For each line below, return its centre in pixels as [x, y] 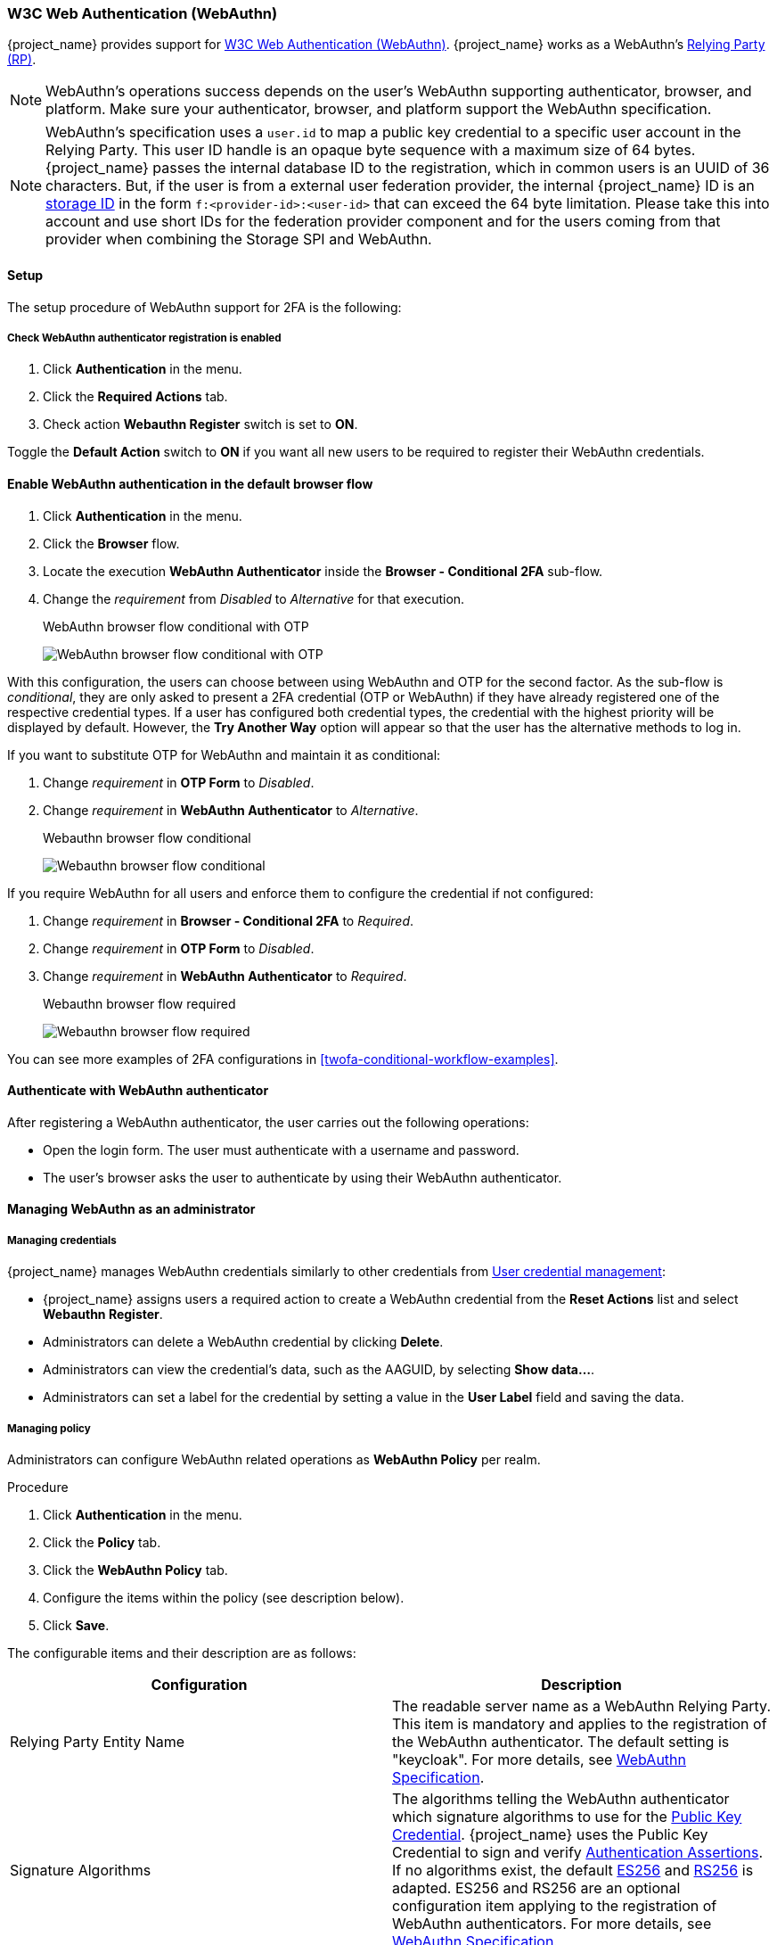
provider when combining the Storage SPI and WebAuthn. [239, 239]
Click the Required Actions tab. [135, 397]
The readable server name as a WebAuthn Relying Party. [581, 1706]
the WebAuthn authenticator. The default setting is [561, 1741]
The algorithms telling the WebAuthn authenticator [561, 1798]
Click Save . [76, 1625]
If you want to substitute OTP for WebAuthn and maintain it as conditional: [224, 754]
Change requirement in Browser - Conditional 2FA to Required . [229, 920]
